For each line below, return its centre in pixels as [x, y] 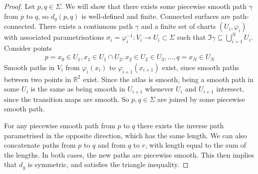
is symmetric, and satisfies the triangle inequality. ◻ [108, 164]
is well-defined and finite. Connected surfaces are [156, 16]
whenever [159, 89]
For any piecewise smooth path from [60, 125]
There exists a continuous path [86, 26]
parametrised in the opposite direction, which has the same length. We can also [126, 135]
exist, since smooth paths [201, 67]
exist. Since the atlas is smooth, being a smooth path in [168, 79]
